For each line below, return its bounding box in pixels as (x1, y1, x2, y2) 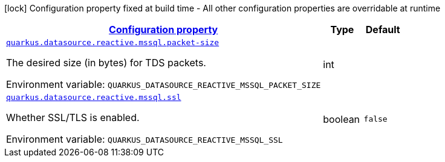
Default (365, 23, 400, 36)
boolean (323, 113, 360, 125)
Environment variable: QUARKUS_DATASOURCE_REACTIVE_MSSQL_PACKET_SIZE (6, 78, 321, 90)
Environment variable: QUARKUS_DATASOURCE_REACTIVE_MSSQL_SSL (6, 133, 283, 145)
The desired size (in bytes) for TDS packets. (6, 57, 206, 69)
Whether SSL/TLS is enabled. (6, 111, 140, 123)
